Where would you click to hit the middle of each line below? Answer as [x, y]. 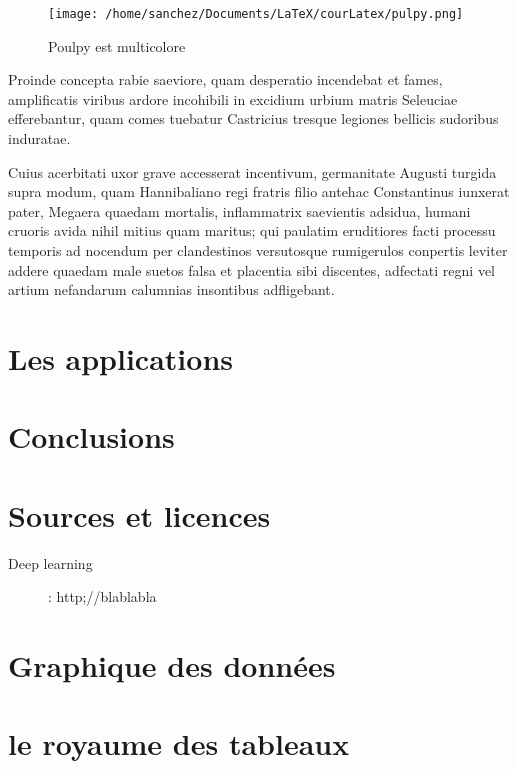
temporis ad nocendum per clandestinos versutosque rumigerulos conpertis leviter [258, 250]
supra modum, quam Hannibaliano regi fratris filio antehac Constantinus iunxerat [259, 191]
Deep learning [50, 562]
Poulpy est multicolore [117, 45]
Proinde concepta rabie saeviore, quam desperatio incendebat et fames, [225, 79]
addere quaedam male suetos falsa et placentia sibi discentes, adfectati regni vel [251, 269]
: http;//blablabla [102, 596]
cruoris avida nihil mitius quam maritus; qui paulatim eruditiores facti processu [252, 230]
